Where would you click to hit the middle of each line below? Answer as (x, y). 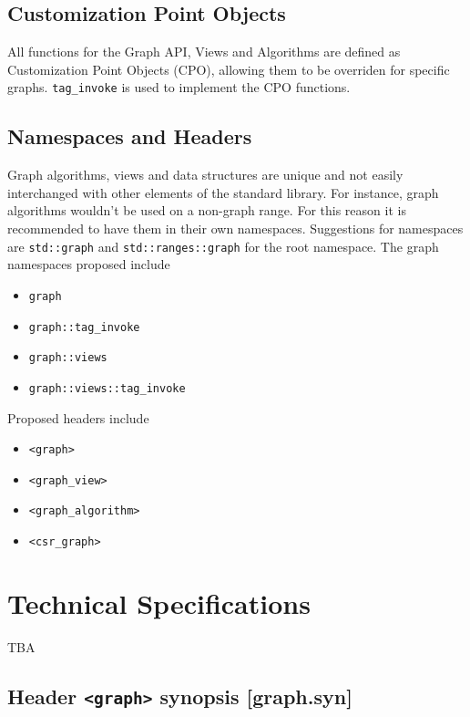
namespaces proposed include (89, 264)
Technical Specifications (159, 603)
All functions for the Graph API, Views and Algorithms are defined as (204, 52)
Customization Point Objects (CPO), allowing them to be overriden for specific (229, 69)
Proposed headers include (78, 417)
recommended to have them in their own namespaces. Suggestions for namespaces (235, 229)
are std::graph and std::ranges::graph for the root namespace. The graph (223, 246)
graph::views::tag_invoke (107, 388)
